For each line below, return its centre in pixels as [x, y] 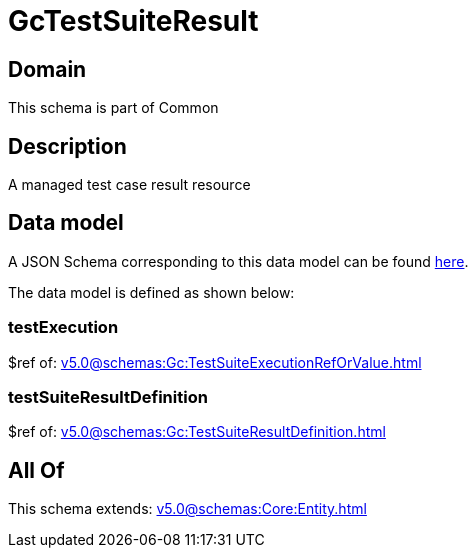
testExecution [63, 327]
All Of [36, 470]
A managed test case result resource [129, 185]
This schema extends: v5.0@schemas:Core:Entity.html [187, 509]
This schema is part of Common [113, 108]
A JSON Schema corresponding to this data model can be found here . [238, 261]
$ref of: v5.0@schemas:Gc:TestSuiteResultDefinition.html [197, 432]
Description [67, 146]
